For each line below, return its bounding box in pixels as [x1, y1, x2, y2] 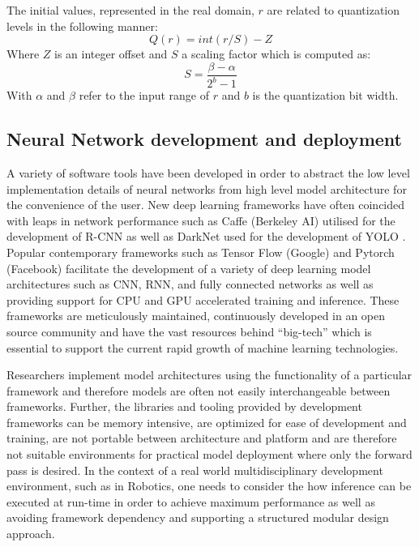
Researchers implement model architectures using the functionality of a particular [6, 366, 413, 383]
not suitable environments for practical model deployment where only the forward [6, 446, 413, 463]
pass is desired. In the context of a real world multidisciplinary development [6, 461, 383, 478]
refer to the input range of [79, 87, 210, 104]
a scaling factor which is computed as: [182, 45, 371, 62]
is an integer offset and [53, 45, 168, 62]
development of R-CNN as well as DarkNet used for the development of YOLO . [6, 228, 406, 245]
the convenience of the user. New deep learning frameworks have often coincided [6, 196, 405, 213]
